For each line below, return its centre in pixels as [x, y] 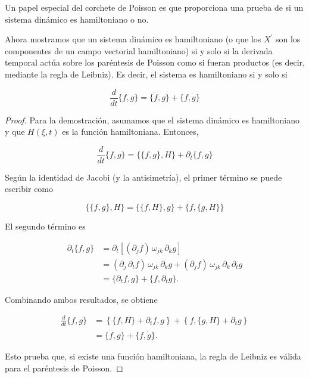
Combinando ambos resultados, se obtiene [81, 299]
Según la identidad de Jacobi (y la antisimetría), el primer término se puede [143, 177]
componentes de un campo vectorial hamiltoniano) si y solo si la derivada [139, 50]
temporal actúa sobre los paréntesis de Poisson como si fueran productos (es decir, [155, 62]
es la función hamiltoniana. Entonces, [130, 131]
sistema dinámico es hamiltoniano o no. [77, 19]
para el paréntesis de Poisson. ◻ [64, 368]
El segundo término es [45, 226]
